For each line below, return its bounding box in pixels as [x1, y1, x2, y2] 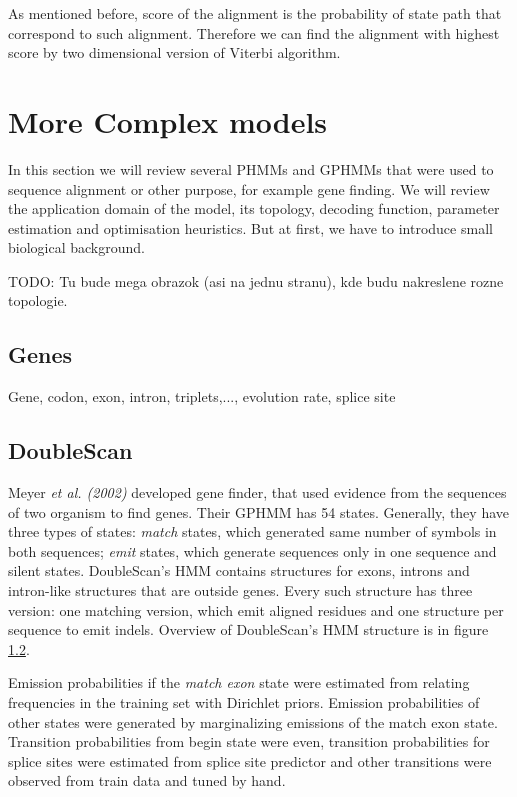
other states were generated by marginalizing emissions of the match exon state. [8, 711, 498, 732]
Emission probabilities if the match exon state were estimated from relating [8, 672, 470, 693]
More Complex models [8, 100, 328, 141]
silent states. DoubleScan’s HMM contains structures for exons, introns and [8, 560, 470, 581]
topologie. [8, 290, 68, 311]
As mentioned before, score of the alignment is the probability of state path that [8, 3, 502, 23]
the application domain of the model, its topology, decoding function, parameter [8, 198, 500, 219]
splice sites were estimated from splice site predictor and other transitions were [8, 750, 492, 771]
